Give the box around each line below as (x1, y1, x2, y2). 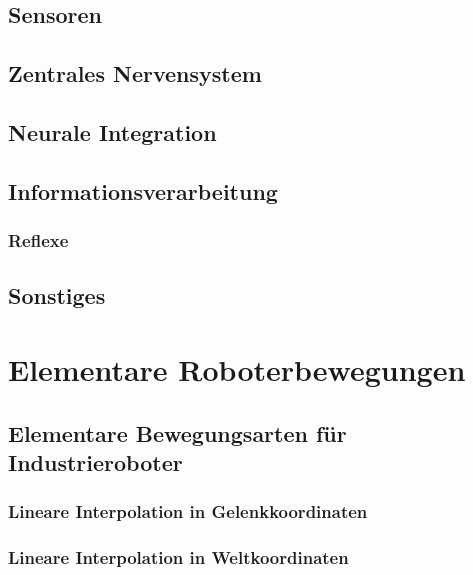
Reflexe (8, 228, 69, 253)
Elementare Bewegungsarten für (8, 417, 347, 448)
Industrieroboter (8, 446, 183, 477)
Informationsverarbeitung (8, 175, 278, 206)
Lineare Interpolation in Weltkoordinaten (8, 545, 349, 570)
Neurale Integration (8, 116, 217, 147)
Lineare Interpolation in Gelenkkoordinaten (8, 499, 368, 524)
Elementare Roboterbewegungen (8, 348, 466, 389)
